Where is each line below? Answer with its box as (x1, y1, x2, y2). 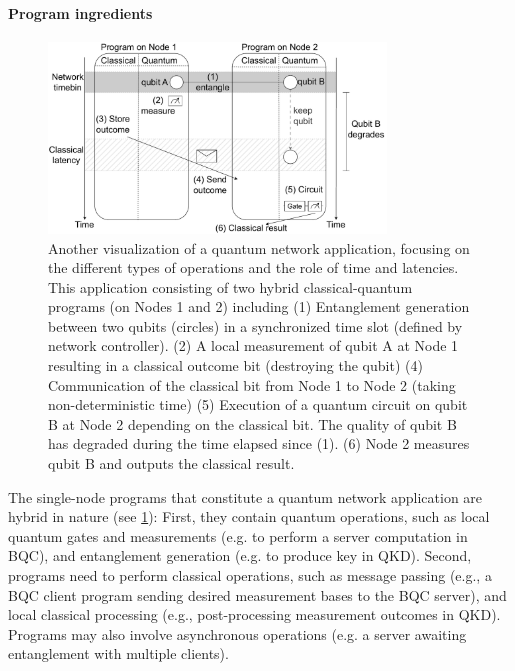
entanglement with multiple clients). (8, 643, 229, 664)
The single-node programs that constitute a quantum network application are (8, 486, 483, 507)
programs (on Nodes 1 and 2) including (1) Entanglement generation (48, 296, 470, 317)
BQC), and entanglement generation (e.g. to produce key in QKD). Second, (8, 545, 472, 566)
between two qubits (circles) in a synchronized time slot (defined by (48, 315, 463, 336)
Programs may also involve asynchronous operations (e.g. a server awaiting (8, 623, 467, 644)
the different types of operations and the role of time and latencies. (48, 257, 459, 278)
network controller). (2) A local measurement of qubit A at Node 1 (48, 335, 459, 356)
